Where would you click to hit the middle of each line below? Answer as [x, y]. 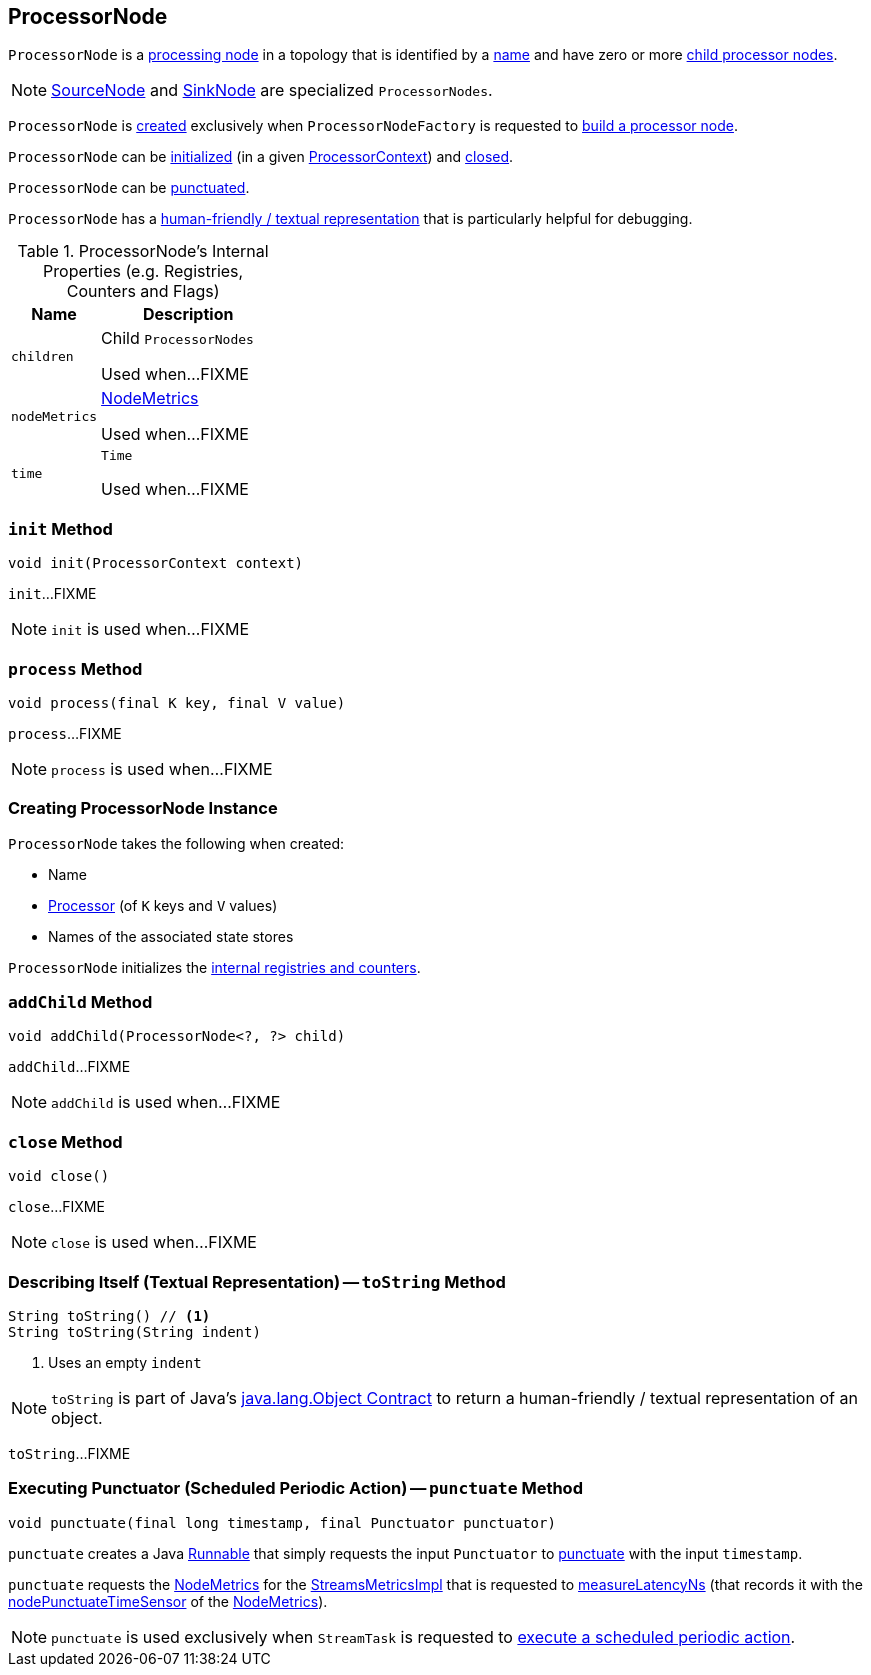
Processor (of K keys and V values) [163, 905]
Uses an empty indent [125, 1362]
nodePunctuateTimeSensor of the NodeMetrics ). [168, 1601]
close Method [65, 1141]
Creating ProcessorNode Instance [143, 808]
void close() [59, 1176]
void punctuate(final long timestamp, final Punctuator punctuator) [282, 1522]
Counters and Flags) [143, 291]
